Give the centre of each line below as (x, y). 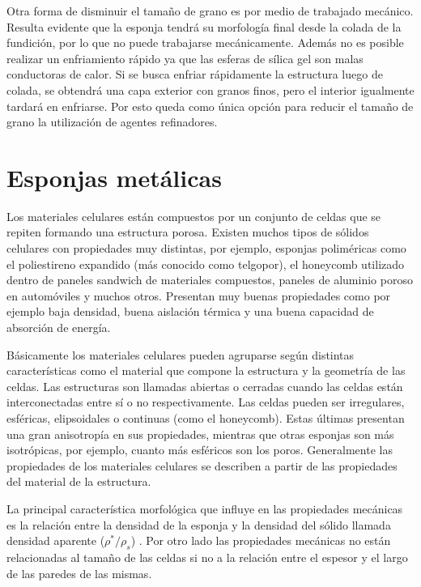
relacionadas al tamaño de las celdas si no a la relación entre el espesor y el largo (207, 557)
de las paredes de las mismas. (79, 573)
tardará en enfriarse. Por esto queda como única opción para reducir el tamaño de (210, 106)
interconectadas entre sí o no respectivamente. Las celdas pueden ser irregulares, (206, 402)
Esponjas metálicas (114, 177)
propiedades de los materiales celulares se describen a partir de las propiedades (202, 465)
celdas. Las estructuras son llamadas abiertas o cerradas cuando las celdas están (205, 386)
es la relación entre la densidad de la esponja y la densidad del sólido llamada (199, 524)
